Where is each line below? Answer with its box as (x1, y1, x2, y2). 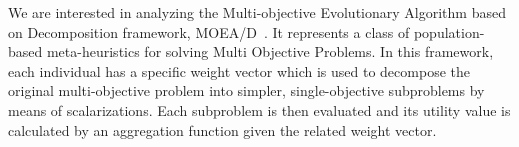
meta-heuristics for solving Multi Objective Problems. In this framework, (46, 41, 494, 62)
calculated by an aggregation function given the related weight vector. (8, 119, 437, 140)
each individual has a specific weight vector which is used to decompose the (8, 60, 470, 81)
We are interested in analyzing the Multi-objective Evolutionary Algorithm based (8, 2, 506, 22)
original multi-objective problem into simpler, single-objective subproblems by (8, 80, 485, 101)
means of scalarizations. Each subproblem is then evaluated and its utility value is (8, 99, 511, 120)
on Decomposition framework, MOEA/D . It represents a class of (8, 21, 410, 42)
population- (413, 21, 485, 42)
